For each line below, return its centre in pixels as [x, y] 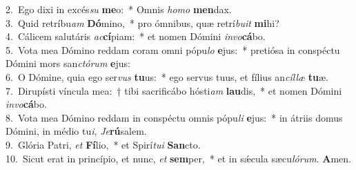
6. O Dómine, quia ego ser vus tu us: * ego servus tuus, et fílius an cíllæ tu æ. [167, 76]
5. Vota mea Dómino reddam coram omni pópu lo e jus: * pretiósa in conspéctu [173, 49]
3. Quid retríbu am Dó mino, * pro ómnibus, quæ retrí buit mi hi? [142, 22]
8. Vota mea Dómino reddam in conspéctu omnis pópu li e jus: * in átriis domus [174, 117]
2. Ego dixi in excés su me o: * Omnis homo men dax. [119, 9]
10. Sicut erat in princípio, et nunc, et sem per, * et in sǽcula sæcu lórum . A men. [178, 158]
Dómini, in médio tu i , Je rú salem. [76, 131]
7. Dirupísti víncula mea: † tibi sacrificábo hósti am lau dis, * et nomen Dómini [174, 90]
